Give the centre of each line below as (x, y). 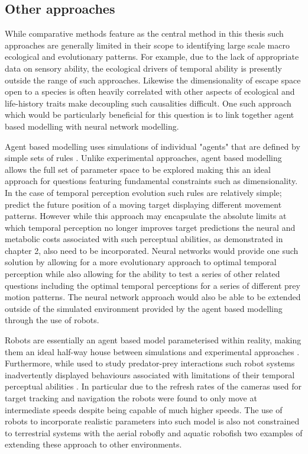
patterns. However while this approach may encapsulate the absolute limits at (146, 216)
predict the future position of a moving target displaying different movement (143, 204)
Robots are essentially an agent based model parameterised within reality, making (153, 340)
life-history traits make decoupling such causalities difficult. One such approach (148, 103)
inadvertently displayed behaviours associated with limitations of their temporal (150, 374)
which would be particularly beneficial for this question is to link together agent (150, 115)
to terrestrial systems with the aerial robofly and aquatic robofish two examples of (154, 432)
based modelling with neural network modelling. (92, 126)
